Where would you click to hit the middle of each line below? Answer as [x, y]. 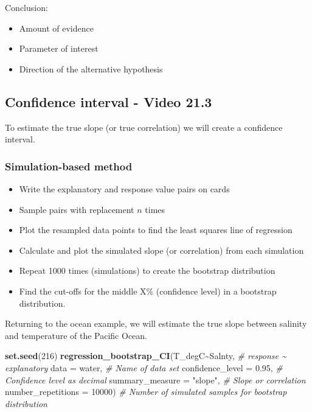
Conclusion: [26, 7]
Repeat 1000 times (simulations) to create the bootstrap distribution [147, 271]
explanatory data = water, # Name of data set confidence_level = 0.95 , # [144, 367]
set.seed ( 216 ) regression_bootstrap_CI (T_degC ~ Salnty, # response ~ [146, 356]
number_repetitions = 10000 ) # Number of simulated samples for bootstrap [146, 392]
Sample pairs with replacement [77, 209]
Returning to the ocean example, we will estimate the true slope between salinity [156, 323]
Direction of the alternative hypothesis [91, 68]
